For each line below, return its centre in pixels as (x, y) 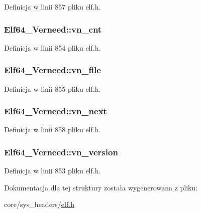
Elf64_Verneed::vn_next (56, 111)
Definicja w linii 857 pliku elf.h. (53, 7)
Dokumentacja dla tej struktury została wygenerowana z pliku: (101, 187)
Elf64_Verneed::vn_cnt (53, 29)
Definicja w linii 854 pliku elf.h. (53, 47)
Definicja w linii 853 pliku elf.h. (53, 171)
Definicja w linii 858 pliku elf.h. (53, 130)
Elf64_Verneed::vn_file (53, 70)
